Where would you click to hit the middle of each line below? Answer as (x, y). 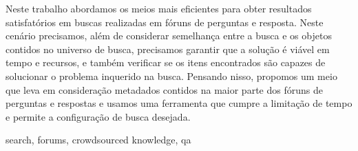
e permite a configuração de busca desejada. (98, 116)
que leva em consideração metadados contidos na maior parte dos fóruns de (164, 89)
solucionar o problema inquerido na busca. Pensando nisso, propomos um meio (171, 75)
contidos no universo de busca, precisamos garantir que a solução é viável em (168, 49)
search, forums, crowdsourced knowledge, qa (98, 140)
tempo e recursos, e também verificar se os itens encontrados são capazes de (166, 62)
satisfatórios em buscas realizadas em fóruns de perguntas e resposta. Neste (165, 22)
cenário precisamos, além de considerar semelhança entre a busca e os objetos (169, 36)
